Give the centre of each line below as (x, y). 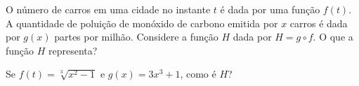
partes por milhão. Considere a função (136, 37)
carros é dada (319, 23)
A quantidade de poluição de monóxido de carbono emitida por (142, 23)
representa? (73, 50)
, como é (198, 74)
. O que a (333, 37)
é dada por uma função (270, 9)
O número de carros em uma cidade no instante (108, 9)
